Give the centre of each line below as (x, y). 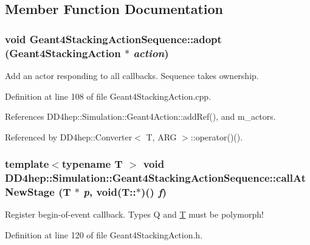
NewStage (30, 192)
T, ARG (161, 136)
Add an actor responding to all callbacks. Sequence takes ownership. (132, 75)
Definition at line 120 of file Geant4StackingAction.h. (104, 234)
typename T (92, 164)
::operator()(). (217, 136)
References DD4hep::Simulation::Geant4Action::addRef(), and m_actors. (140, 116)
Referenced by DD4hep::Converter (69, 136)
